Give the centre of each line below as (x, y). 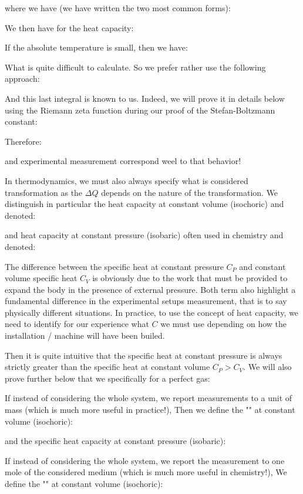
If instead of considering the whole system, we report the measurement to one (145, 460)
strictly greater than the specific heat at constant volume (107, 367)
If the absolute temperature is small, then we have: (96, 47)
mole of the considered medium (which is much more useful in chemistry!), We (146, 472)
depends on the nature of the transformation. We (190, 192)
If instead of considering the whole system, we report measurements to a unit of (149, 398)
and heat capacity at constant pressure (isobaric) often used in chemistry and (144, 235)
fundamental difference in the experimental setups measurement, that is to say (146, 301)
